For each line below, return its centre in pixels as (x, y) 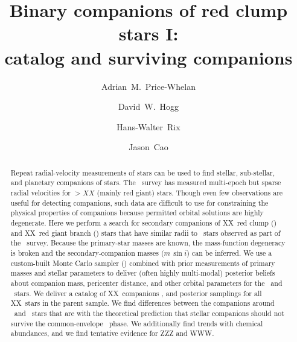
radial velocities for (41, 192)
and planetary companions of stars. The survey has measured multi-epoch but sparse (146, 182)
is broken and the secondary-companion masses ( (87, 252)
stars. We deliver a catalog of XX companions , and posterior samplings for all (138, 293)
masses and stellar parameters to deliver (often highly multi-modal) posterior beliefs (143, 273)
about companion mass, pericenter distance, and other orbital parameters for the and (146, 283)
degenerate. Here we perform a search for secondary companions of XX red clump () (144, 222)
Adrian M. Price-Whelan (148, 86)
